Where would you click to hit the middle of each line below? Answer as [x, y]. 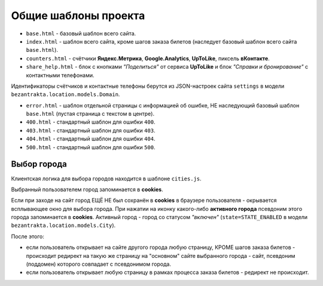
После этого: [28, 236]
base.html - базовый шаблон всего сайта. [81, 33]
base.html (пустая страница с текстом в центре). [90, 114]
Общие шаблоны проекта [78, 16]
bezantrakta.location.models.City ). [63, 225]
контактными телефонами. [60, 75]
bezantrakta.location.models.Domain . [65, 94]
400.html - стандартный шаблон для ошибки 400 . [91, 122]
